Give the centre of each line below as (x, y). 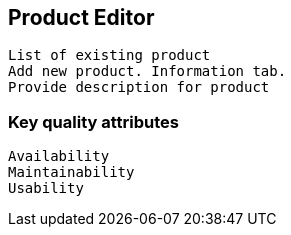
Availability (59, 156)
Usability (46, 188)
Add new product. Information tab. (147, 71)
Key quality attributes (93, 121)
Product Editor (81, 17)
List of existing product (109, 55)
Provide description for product (139, 87)
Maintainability (71, 172)
